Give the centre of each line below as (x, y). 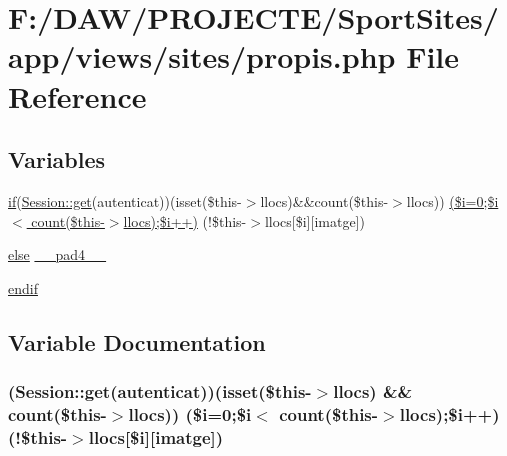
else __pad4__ (57, 254)
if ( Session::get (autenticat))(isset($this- (125, 200)
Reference (77, 95)
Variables (57, 159)
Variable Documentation (137, 341)
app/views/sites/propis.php (202, 56)
